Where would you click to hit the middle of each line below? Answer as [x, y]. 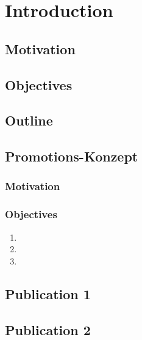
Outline [29, 120]
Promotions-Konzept [72, 156]
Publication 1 [48, 293]
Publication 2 [48, 329]
